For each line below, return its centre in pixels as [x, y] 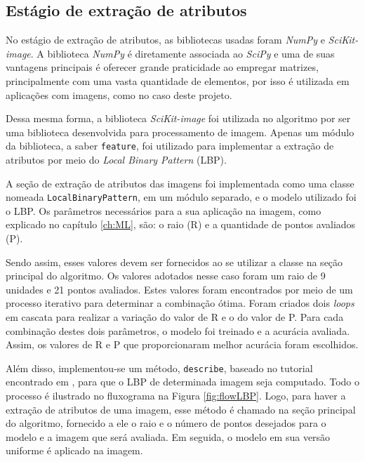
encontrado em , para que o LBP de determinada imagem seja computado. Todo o [182, 382]
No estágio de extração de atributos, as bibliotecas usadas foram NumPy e [165, 40]
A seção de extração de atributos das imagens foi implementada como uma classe [180, 183]
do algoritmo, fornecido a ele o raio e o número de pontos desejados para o [166, 423]
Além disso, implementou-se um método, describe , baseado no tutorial [159, 368]
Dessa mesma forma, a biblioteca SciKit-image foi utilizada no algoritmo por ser [178, 118]
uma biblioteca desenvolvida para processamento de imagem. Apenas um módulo [180, 132]
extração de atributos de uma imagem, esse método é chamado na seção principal [181, 409]
